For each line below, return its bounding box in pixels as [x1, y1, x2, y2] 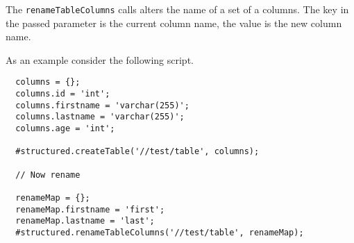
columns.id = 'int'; [15, 89, 110, 99]
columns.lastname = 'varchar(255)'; [15, 112, 185, 122]
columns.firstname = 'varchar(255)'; [15, 100, 189, 110]
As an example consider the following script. [6, 52, 194, 67]
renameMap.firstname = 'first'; [15, 204, 165, 215]
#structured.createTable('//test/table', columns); [15, 146, 260, 157]
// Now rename [15, 169, 81, 180]
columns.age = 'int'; [15, 124, 115, 134]
